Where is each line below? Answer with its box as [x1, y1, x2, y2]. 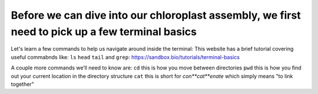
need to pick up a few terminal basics [11, 25, 197, 38]
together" [11, 81, 35, 88]
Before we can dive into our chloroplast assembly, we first [11, 9, 301, 22]
